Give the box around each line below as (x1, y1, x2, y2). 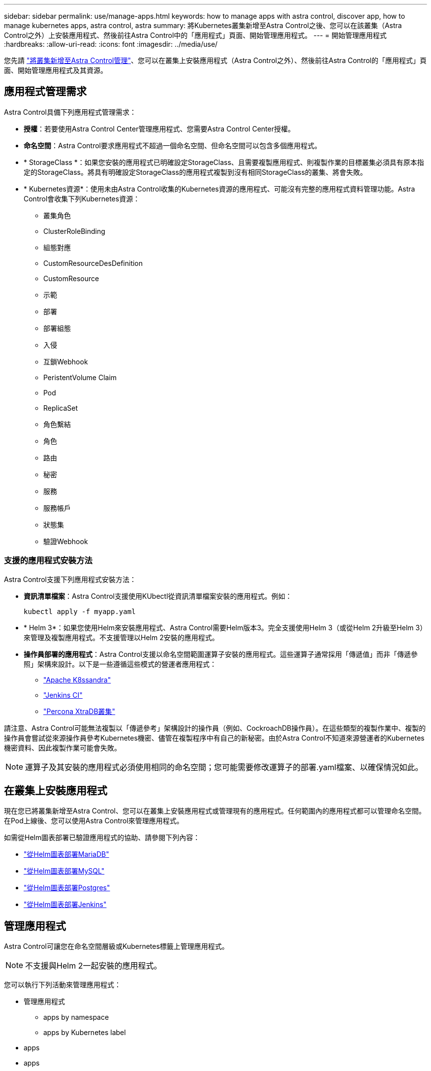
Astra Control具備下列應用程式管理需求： (4, 107, 136, 116)
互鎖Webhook (43, 357, 88, 366)
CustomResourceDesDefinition (43, 259, 143, 267)
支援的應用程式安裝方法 (4, 555, 92, 566)
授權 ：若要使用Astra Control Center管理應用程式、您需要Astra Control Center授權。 (24, 124, 295, 133)
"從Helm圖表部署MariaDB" (24, 850, 109, 859)
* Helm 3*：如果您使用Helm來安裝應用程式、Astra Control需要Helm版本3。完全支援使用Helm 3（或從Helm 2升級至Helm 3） (24, 623, 427, 632)
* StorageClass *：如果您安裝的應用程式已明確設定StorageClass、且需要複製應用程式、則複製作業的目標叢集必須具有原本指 (24, 158, 424, 166)
